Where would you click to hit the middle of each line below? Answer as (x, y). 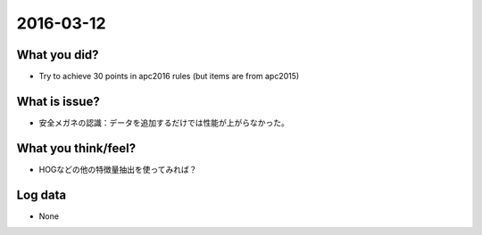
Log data (42, 194)
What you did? (58, 55)
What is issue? (58, 101)
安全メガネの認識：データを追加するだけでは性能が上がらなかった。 (164, 122)
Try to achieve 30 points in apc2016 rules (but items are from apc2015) (169, 77)
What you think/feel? (76, 148)
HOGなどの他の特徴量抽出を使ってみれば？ (118, 169)
